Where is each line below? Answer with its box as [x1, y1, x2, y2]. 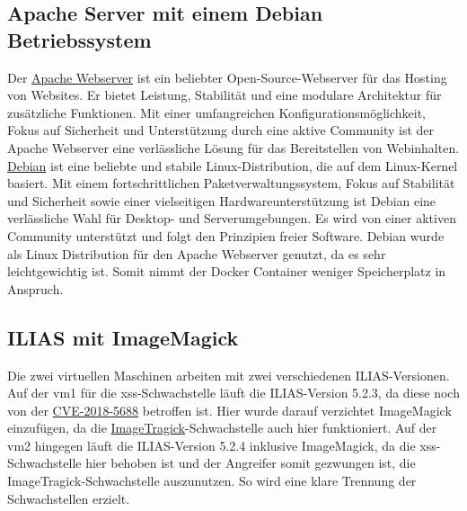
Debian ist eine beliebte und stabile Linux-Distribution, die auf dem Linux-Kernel [7, 156, 458, 175]
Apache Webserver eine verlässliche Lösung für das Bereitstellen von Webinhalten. [7, 138, 460, 157]
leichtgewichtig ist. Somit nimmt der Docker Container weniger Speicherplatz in [7, 262, 446, 281]
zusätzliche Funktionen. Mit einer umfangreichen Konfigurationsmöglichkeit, [7, 103, 427, 121]
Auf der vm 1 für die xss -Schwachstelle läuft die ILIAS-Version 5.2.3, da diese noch [7, 383, 460, 402]
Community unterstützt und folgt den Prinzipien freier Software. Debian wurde [7, 226, 445, 245]
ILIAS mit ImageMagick [7, 323, 239, 351]
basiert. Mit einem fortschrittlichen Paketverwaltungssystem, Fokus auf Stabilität [7, 174, 455, 193]
